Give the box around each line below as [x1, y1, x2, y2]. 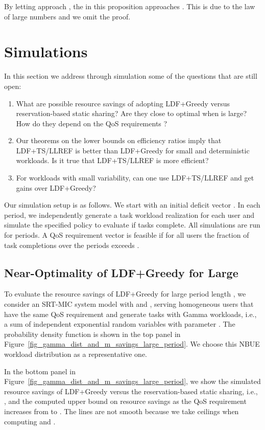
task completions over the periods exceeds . [4, 239, 139, 250]
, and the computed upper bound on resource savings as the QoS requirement [4, 396, 247, 406]
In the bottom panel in [4, 366, 76, 376]
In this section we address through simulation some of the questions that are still [4, 71, 257, 81]
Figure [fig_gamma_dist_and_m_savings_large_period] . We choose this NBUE [4, 338, 260, 349]
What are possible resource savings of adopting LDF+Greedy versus [16, 98, 230, 108]
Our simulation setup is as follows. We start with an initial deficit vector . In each [4, 199, 260, 210]
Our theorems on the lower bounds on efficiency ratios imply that [16, 135, 222, 146]
